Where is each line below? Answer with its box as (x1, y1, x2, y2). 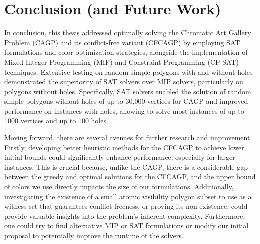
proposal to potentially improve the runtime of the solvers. (4, 230, 184, 240)
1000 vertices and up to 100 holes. (4, 115, 108, 126)
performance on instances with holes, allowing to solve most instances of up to (4, 105, 244, 116)
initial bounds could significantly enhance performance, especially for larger (4, 152, 235, 162)
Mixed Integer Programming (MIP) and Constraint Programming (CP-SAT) (4, 56, 239, 67)
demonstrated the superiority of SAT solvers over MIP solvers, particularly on (4, 76, 243, 87)
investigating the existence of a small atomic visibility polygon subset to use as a (4, 191, 252, 201)
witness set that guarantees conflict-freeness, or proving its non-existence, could (4, 201, 248, 211)
